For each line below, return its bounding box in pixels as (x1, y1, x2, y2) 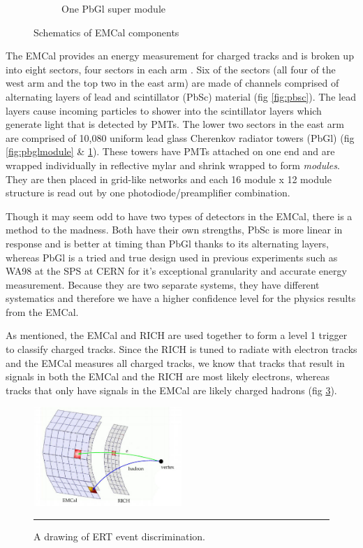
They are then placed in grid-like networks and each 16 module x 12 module (6, 171, 332, 186)
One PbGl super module (61, 1, 165, 15)
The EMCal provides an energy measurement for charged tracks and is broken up (6, 48, 354, 63)
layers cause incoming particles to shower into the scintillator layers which (6, 103, 322, 117)
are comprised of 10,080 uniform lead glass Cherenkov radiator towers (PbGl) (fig (6, 130, 355, 145)
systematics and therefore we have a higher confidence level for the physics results (6, 291, 356, 305)
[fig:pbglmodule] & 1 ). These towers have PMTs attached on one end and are (6, 144, 335, 159)
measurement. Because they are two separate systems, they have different (6, 277, 320, 291)
